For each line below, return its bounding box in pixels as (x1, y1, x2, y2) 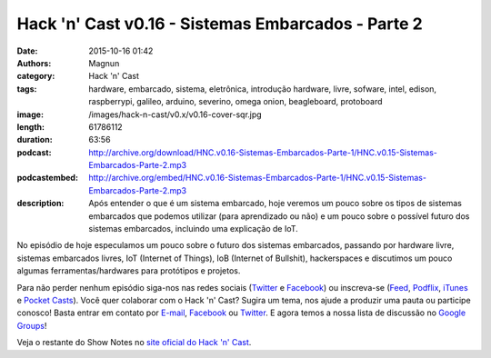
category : (16, 71, 55, 82)
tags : (16, 83, 37, 94)
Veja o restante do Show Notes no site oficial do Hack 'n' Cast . (16, 337, 252, 348)
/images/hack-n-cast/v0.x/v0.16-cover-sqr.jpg (88, 109, 263, 120)
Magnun (88, 57, 120, 68)
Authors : (16, 57, 52, 68)
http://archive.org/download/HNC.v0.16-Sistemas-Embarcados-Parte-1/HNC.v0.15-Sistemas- (88, 146, 438, 158)
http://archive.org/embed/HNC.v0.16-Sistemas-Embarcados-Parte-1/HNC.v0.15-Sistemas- (88, 173, 427, 184)
